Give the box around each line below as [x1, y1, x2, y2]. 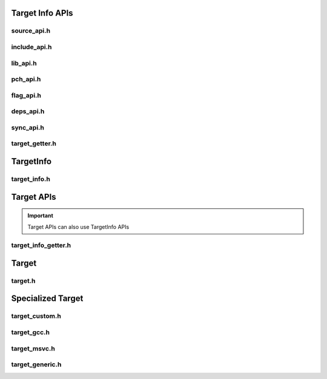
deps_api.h [11, 107, 45, 116]
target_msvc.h [11, 344, 56, 352]
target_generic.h [11, 360, 62, 369]
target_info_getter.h [11, 241, 71, 249]
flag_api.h [11, 91, 42, 99]
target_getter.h [11, 139, 57, 148]
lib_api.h [11, 59, 37, 67]
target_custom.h [11, 312, 62, 320]
